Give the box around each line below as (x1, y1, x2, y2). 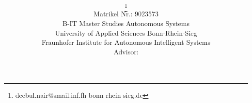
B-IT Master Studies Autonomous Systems (63, 18, 189, 28)
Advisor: (113, 46, 139, 56)
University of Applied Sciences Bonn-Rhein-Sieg (55, 27, 197, 38)
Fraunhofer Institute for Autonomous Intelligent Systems (42, 37, 210, 47)
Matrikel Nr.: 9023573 (94, 9, 158, 19)
